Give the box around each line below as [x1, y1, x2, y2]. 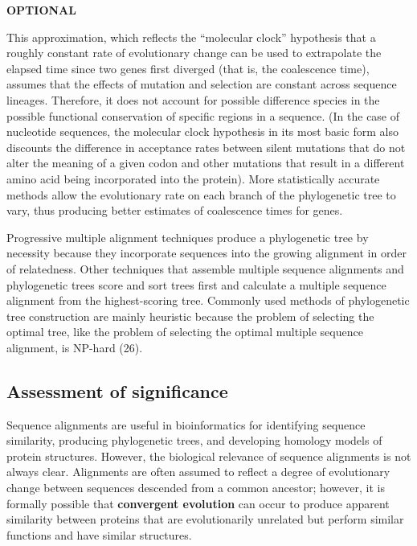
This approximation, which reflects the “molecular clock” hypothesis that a [6, 28, 376, 45]
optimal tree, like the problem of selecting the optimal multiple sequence [6, 323, 363, 340]
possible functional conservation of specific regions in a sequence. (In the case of [6, 107, 400, 124]
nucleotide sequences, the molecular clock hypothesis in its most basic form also [6, 123, 399, 140]
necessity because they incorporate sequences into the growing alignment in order [6, 244, 407, 261]
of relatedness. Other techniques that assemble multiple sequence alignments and [6, 260, 404, 277]
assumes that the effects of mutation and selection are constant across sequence [6, 76, 397, 92]
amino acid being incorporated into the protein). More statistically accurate [6, 170, 380, 187]
